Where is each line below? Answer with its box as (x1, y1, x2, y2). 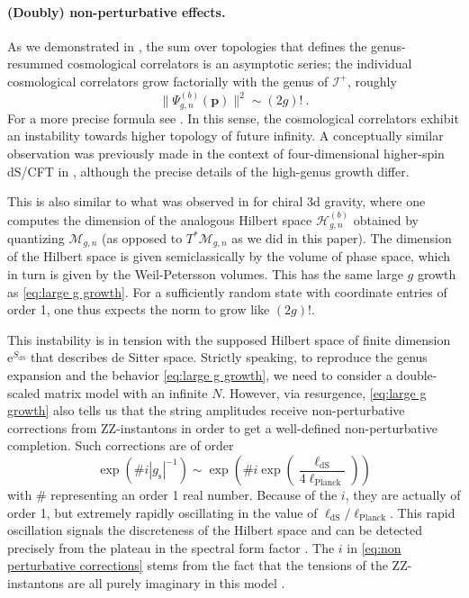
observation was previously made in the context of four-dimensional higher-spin (7, 144, 445, 162)
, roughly (347, 71, 397, 90)
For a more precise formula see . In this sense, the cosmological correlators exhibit (7, 108, 459, 127)
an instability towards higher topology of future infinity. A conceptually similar (7, 126, 444, 145)
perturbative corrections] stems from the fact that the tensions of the (7, 556, 388, 575)
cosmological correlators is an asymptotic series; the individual (67, 54, 412, 73)
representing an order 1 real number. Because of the (50, 485, 338, 503)
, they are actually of (345, 485, 461, 503)
